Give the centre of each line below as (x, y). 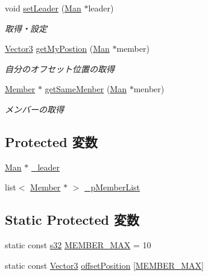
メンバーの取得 (34, 109)
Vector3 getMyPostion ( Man (57, 49)
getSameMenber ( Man (86, 89)
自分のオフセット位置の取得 (60, 68)
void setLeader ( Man (43, 8)
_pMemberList (112, 187)
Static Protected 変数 (72, 220)
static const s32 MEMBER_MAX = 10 (78, 245)
